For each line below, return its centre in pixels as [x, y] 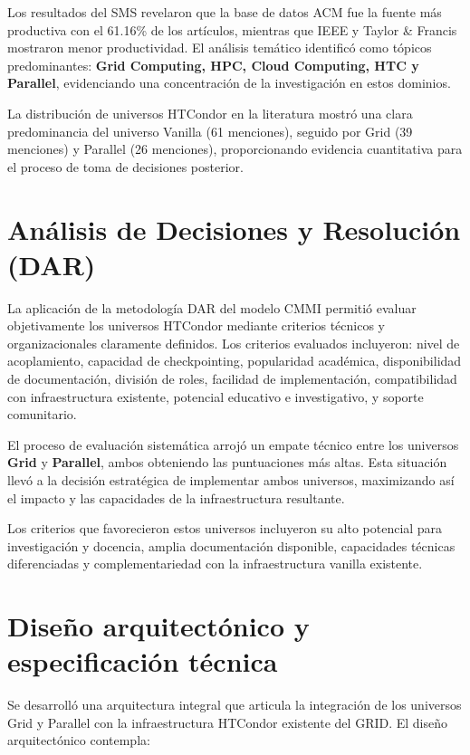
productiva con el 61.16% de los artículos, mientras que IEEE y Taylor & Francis [232, 29]
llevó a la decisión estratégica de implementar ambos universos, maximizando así [231, 480]
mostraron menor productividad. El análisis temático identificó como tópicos [220, 48]
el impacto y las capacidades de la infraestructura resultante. [176, 497]
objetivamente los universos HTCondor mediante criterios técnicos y [197, 325]
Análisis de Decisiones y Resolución [234, 229]
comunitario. [42, 414]
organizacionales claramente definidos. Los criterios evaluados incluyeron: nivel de [234, 343]
